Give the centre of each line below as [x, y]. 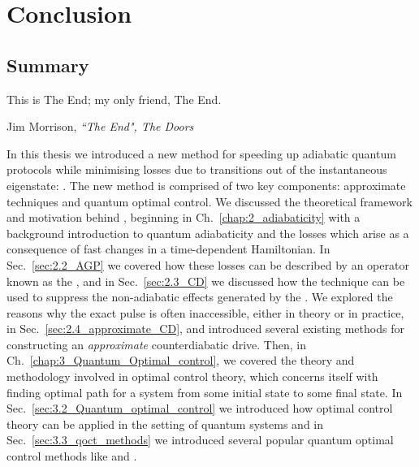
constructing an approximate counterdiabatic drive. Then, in [156, 344]
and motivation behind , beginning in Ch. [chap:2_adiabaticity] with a [184, 217]
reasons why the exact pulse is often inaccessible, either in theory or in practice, [205, 312]
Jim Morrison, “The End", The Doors [100, 126]
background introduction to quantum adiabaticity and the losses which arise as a [208, 233]
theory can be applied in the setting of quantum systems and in [165, 424]
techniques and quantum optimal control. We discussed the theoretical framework [209, 201]
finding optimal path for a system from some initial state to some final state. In [205, 392]
